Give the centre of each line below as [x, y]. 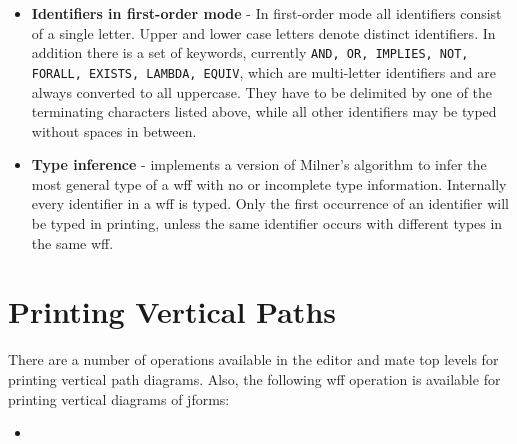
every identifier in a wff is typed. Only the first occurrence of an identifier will [270, 203]
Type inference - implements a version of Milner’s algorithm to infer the [259, 164]
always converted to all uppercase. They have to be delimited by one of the [262, 91]
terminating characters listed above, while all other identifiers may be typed [264, 111]
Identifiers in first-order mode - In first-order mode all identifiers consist [266, 13]
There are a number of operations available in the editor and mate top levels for [253, 359]
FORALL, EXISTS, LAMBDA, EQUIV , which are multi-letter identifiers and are [263, 71]
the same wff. [72, 242]
